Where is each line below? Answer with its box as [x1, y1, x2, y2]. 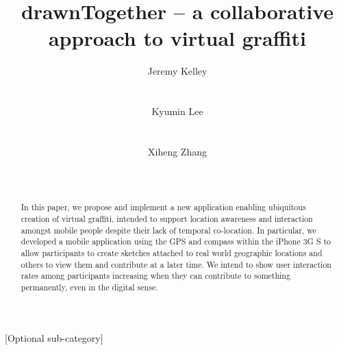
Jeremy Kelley [147, 64, 208, 78]
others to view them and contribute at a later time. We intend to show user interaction [21, 258, 331, 270]
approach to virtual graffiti [48, 24, 307, 52]
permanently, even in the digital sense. [21, 282, 158, 293]
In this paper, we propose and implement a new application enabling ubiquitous [21, 201, 306, 213]
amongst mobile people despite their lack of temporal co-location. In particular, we [21, 224, 316, 236]
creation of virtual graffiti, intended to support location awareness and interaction [21, 213, 313, 225]
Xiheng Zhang [148, 144, 207, 158]
